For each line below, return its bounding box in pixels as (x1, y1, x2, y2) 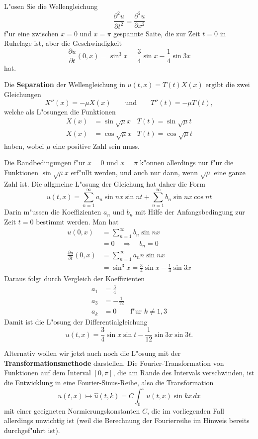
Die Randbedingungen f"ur (4, 157, 86, 168)
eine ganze (214, 167, 246, 177)
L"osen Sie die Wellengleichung (4, 1, 98, 11)
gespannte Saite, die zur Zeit (113, 28, 200, 38)
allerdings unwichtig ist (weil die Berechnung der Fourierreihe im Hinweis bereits (4, 415, 250, 426)
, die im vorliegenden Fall (147, 405, 224, 416)
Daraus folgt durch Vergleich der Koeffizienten (4, 273, 145, 284)
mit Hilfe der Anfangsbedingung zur (135, 207, 245, 217)
